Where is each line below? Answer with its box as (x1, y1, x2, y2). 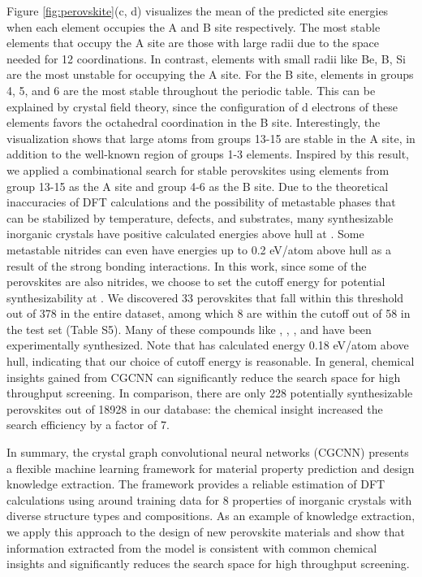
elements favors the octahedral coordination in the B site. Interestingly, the (6, 114, 381, 131)
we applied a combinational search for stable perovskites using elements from (6, 161, 390, 178)
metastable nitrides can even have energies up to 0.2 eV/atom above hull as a (6, 241, 391, 258)
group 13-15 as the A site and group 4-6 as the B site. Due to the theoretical (6, 177, 389, 194)
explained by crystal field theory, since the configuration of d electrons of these (6, 98, 398, 115)
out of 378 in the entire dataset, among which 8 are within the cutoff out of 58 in (6, 305, 411, 322)
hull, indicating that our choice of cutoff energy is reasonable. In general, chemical (6, 353, 415, 370)
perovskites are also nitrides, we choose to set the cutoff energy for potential (6, 273, 385, 290)
